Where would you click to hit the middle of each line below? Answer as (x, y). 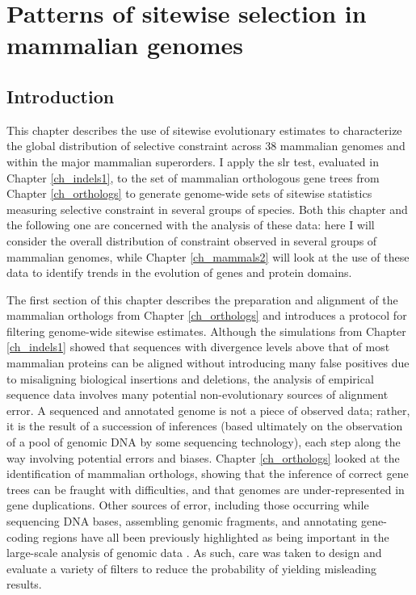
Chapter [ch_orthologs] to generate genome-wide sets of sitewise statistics (189, 193)
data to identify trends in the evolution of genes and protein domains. (179, 272)
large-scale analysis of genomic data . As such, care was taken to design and (194, 553)
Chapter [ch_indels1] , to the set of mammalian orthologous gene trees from (193, 177)
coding (23, 536)
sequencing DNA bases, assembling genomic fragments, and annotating (182, 521)
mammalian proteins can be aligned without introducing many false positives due (208, 363)
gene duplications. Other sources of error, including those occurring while (188, 505)
